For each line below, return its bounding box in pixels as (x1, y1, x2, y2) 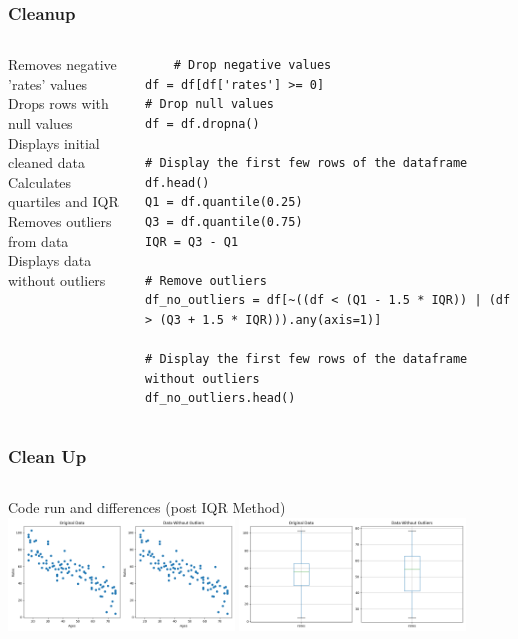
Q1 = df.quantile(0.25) (145, 195, 303, 210)
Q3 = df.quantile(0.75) (145, 214, 303, 229)
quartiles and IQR (8, 191, 119, 212)
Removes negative (8, 54, 117, 75)
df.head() (145, 175, 210, 190)
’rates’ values (8, 73, 88, 94)
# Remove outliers (145, 273, 267, 288)
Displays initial (8, 132, 100, 153)
